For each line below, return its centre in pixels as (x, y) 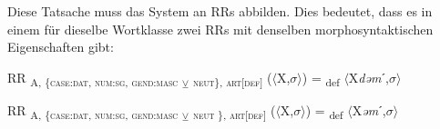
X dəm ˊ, (368, 77)
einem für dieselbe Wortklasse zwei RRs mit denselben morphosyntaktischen (220, 29)
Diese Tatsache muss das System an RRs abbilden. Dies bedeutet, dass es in (220, 11)
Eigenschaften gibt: (61, 47)
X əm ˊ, (369, 109)
